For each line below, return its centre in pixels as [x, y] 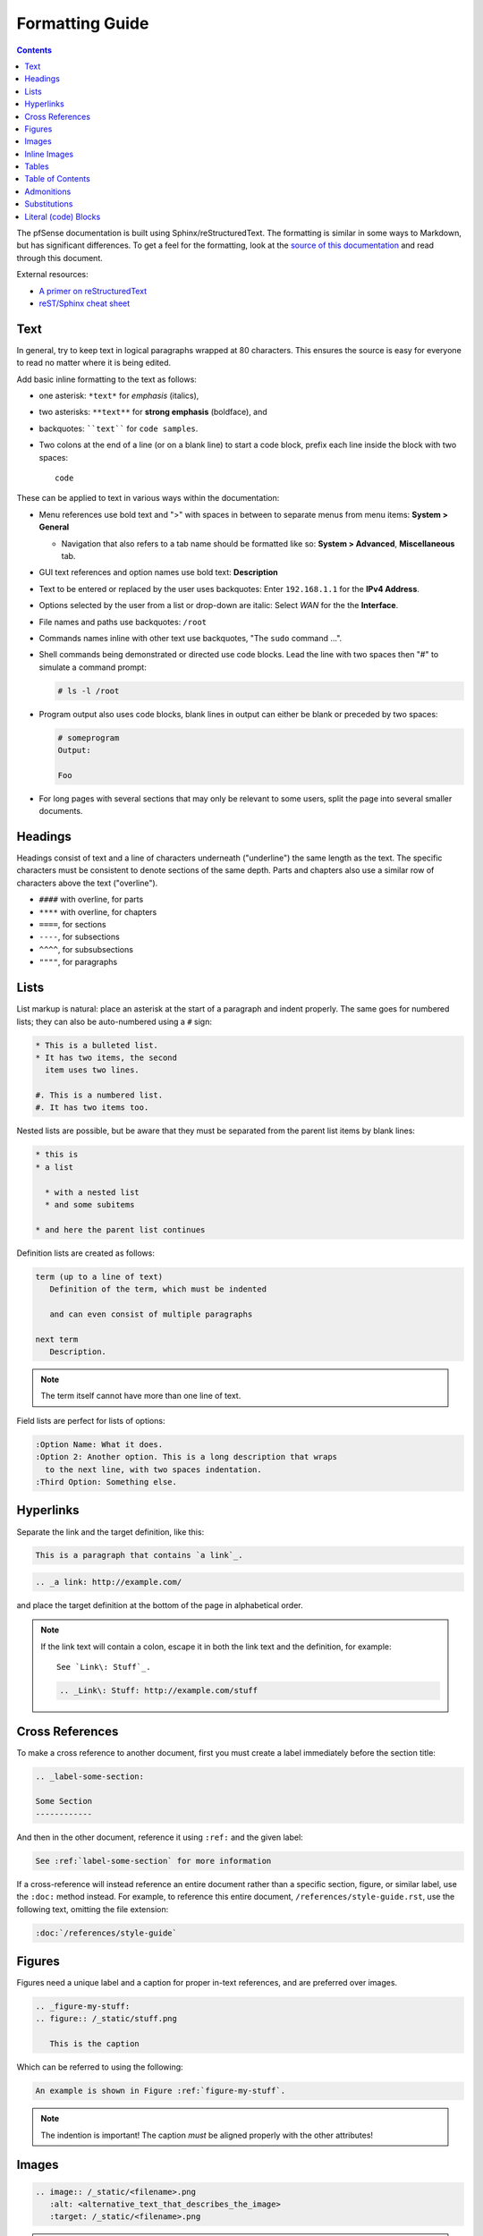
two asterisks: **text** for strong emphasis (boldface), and [153, 412]
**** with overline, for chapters [98, 911]
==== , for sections [72, 925]
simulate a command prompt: [93, 667]
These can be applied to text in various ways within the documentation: [148, 498]
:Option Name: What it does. [99, 1444]
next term [57, 1339]
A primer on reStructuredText [93, 291]
